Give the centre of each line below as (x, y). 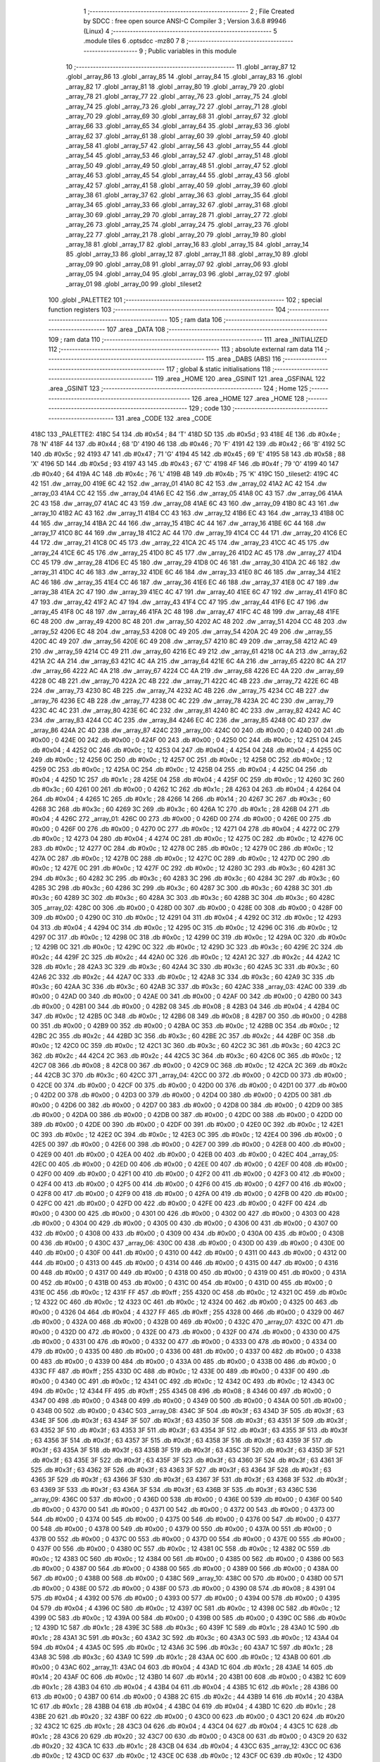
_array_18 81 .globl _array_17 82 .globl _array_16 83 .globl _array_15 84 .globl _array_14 (187, 244)
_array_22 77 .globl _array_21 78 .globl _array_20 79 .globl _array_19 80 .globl (176, 234)
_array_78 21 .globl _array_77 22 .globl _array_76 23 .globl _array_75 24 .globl (177, 97)
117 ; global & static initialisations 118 (218, 369)
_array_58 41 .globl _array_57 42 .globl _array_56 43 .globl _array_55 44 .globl (177, 146)
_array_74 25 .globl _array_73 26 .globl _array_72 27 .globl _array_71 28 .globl (177, 106)
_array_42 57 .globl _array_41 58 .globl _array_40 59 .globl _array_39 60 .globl (177, 185)
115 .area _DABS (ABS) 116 (243, 359)
